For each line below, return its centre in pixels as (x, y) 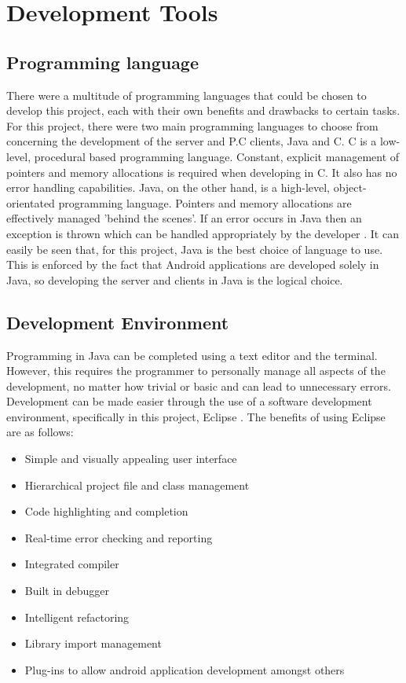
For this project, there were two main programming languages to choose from (192, 125)
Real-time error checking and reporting (119, 537)
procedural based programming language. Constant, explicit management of (217, 156)
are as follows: (40, 432)
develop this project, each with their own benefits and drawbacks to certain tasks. (203, 110)
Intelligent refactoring (77, 617)
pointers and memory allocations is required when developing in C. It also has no (202, 172)
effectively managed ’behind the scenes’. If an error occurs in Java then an (184, 218)
